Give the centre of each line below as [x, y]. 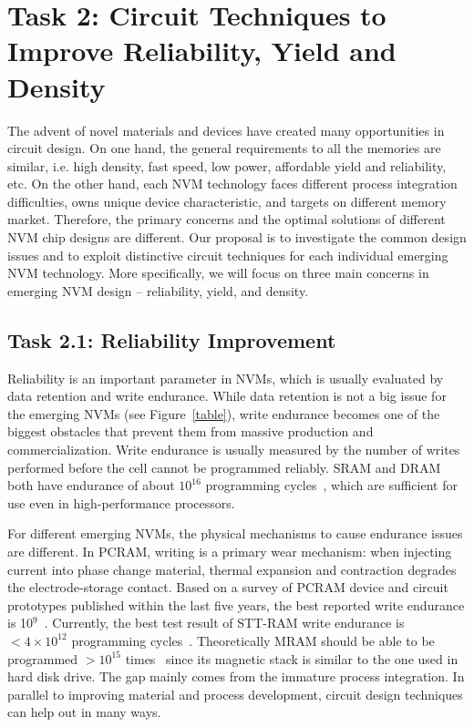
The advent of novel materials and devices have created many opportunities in [226, 130]
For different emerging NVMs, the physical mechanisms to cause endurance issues [235, 533]
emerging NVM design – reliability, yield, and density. [158, 290]
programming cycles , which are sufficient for [331, 485]
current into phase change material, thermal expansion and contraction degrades [232, 569]
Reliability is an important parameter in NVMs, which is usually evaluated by [226, 378]
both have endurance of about [91, 485]
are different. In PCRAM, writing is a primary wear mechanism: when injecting [230, 551]
